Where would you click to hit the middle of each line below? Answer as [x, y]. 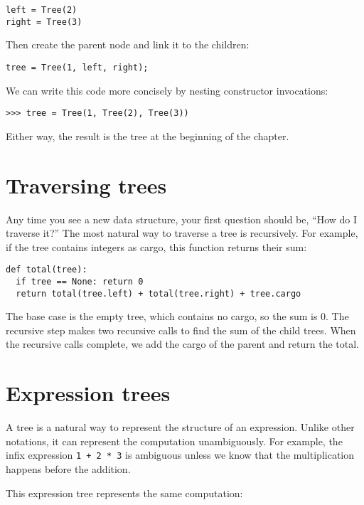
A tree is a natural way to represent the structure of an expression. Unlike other [180, 427]
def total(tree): [47, 270]
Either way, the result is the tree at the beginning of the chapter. [148, 135]
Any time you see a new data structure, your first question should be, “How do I [182, 219]
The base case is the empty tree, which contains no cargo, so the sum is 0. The [177, 316]
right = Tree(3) [44, 22]
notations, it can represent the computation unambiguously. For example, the [174, 441]
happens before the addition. [68, 469]
